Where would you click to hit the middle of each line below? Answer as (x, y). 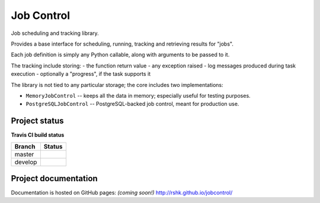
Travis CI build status (38, 135)
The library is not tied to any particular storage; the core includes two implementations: (117, 85)
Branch (25, 146)
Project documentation (54, 178)
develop (26, 162)
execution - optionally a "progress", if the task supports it (81, 74)
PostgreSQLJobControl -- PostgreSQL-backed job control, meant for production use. (132, 104)
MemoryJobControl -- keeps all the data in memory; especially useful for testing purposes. (138, 95)
